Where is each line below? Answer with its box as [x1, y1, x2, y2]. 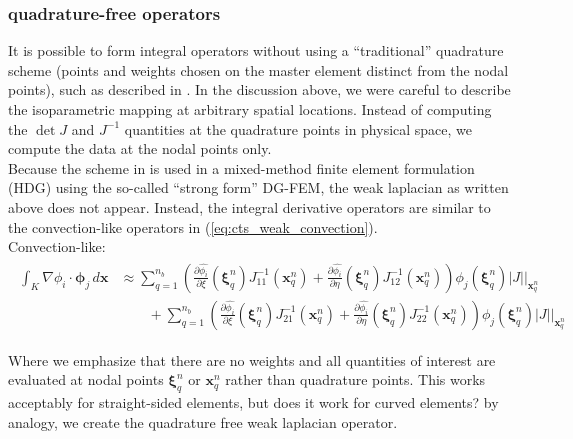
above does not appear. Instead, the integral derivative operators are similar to [8, 196, 491, 217]
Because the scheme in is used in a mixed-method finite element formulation [8, 157, 475, 178]
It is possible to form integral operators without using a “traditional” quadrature [8, 40, 504, 61]
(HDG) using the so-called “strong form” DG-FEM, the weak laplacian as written [8, 177, 509, 198]
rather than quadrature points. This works [225, 369, 486, 390]
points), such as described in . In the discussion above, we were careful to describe [8, 79, 511, 100]
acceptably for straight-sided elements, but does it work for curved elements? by [8, 392, 499, 413]
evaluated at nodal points [8, 369, 164, 390]
